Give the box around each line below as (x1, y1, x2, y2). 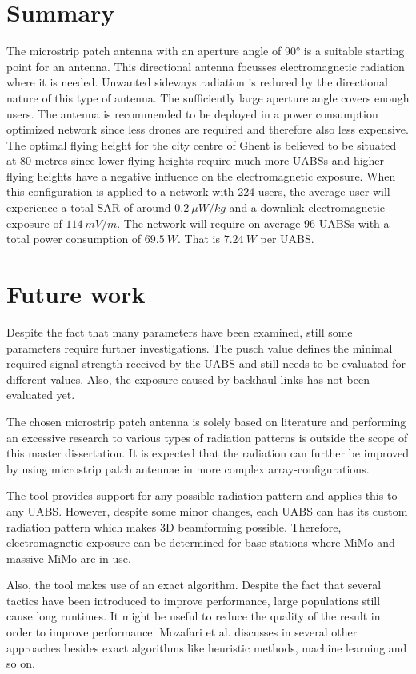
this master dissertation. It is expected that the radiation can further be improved (6, 445, 410, 461)
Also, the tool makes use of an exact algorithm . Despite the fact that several (6, 576, 382, 593)
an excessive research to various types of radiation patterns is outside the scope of (6, 429, 408, 445)
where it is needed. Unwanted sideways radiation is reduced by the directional (6, 74, 388, 90)
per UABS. (260, 230, 314, 247)
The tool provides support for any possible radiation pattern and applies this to (6, 487, 398, 504)
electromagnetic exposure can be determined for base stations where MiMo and (6, 534, 395, 551)
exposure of (6, 214, 62, 231)
